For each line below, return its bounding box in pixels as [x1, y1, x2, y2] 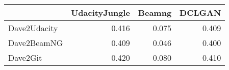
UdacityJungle [71, 7, 130, 18]
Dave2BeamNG [8, 37, 63, 49]
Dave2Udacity [8, 22, 58, 34]
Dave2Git [8, 52, 42, 63]
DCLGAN [180, 7, 221, 18]
